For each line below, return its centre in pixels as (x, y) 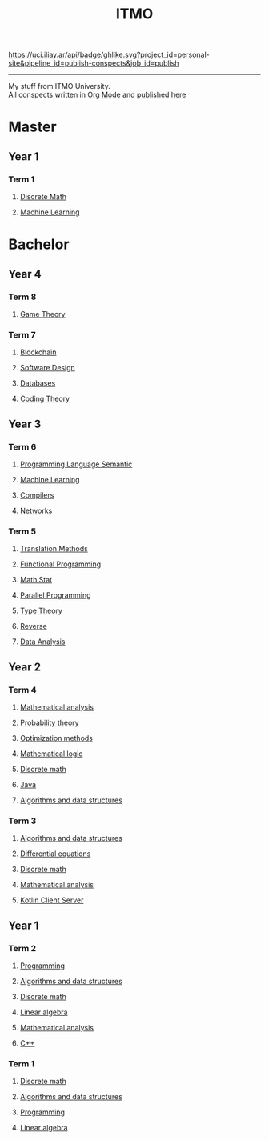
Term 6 (22, 446)
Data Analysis (42, 642)
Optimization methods (56, 738)
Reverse (34, 626)
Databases (38, 383)
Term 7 (22, 334)
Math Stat (36, 580)
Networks (36, 510)
